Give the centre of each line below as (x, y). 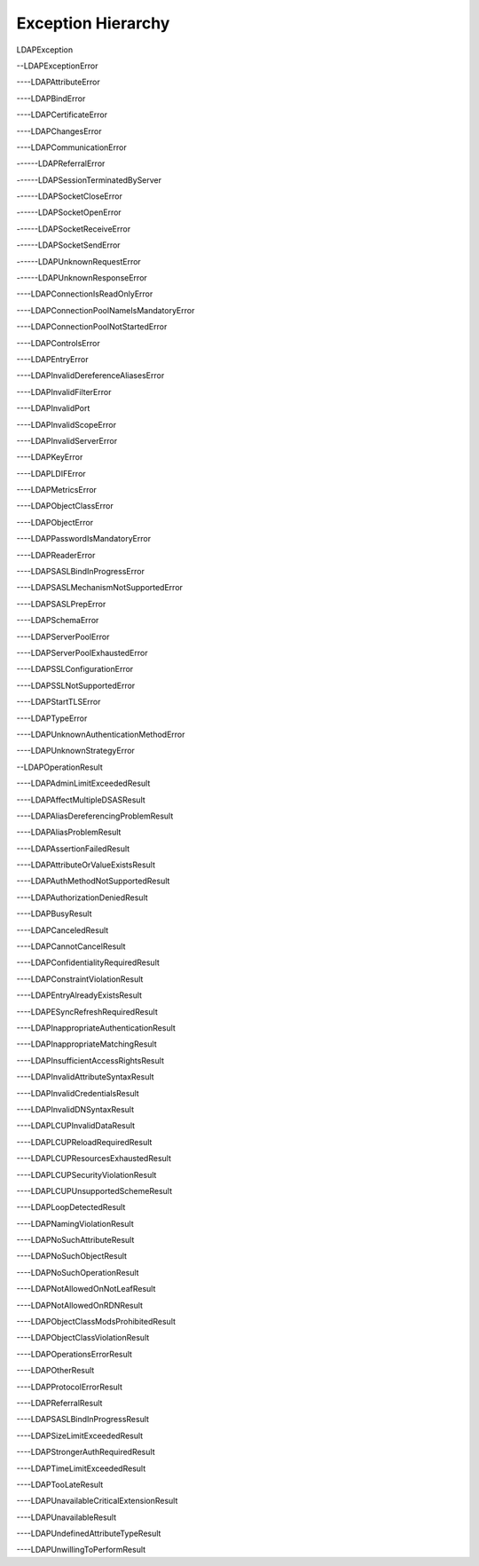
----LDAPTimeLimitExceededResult (81, 1468)
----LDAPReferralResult (59, 1403)
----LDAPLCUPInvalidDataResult (76, 1126)
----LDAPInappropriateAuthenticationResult (96, 1028)
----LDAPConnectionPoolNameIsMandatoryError (106, 310)
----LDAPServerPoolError (63, 637)
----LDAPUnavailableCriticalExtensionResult (97, 1501)
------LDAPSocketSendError (68, 245)
